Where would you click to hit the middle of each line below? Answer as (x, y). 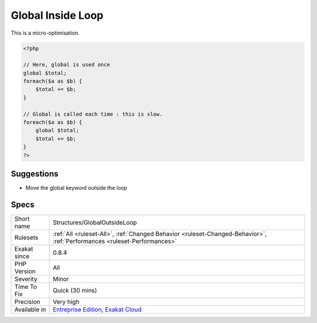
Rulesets (26, 238)
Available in (30, 309)
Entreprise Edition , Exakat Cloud (97, 309)
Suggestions (35, 174)
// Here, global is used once (67, 65)
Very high (66, 302)
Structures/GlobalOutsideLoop (95, 223)
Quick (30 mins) (75, 291)
